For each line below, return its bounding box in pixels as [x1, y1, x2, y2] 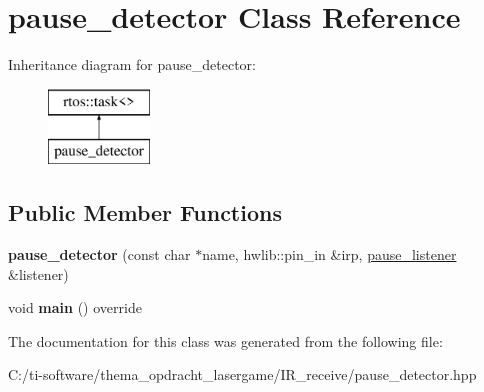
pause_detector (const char [8, 244, 191, 265]
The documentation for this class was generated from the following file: [8, 330, 443, 351]
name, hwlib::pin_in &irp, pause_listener [202, 244, 457, 265]
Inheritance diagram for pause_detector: [8, 54, 256, 75]
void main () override [8, 297, 142, 318]
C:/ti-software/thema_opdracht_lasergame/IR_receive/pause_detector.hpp [8, 364, 477, 385]
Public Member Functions [8, 197, 282, 228]
